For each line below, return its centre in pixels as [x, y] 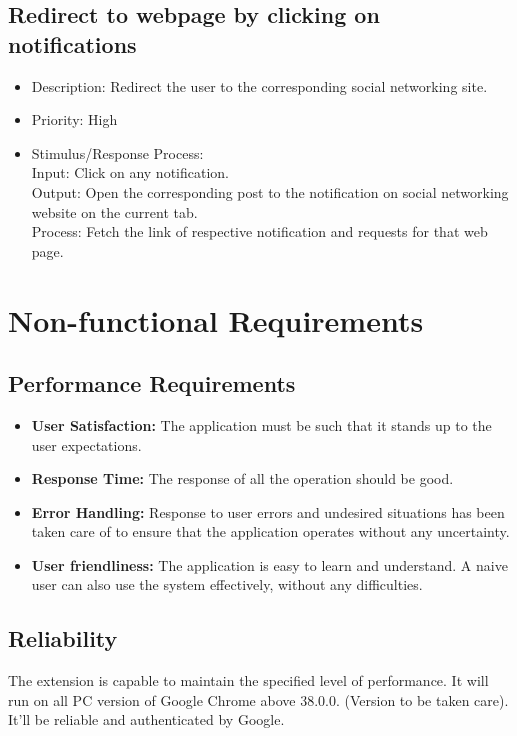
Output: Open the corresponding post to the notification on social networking [270, 191]
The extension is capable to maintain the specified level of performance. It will [248, 680]
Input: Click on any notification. [130, 172]
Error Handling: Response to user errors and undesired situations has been [268, 511]
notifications [72, 43]
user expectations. [86, 444]
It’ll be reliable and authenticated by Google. [146, 719]
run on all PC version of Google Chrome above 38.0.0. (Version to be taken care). [258, 699]
